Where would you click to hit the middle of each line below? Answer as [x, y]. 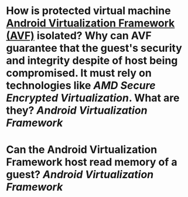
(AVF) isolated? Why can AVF [79, 36]
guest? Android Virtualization [80, 175]
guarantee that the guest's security [94, 48]
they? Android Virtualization [77, 111]
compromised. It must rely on [79, 73]
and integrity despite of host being [92, 61]
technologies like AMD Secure [81, 86]
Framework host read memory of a [92, 162]
